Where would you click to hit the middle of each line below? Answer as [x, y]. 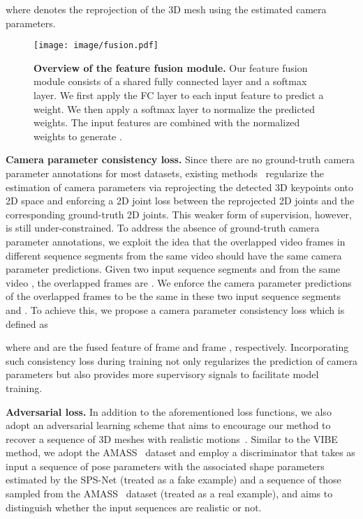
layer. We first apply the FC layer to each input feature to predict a [179, 95]
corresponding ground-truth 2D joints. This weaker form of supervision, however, [179, 214]
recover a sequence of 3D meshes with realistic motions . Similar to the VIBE [172, 438]
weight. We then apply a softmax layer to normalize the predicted [175, 108]
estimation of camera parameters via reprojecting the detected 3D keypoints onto [179, 187]
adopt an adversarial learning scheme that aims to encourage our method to [168, 425]
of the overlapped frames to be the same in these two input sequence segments [173, 296]
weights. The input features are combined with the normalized [167, 122]
